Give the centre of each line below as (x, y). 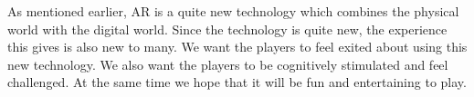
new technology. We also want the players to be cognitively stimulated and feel (228, 64)
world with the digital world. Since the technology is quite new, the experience (227, 29)
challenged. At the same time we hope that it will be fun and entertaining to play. (237, 82)
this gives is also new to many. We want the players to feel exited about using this (237, 47)
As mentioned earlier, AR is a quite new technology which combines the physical (233, 11)
